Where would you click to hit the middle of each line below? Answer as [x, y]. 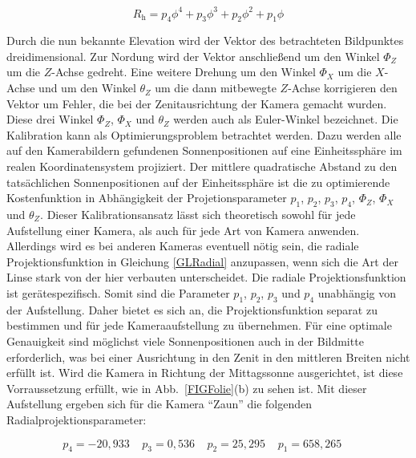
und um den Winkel [87, 88]
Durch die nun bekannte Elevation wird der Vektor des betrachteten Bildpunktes [205, 41]
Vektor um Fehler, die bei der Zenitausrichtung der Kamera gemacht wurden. [197, 103]
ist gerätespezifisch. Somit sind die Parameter [118, 293]
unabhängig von [357, 293]
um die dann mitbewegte [216, 88]
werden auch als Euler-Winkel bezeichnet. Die [286, 119]
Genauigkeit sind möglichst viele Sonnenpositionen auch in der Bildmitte [185, 340]
